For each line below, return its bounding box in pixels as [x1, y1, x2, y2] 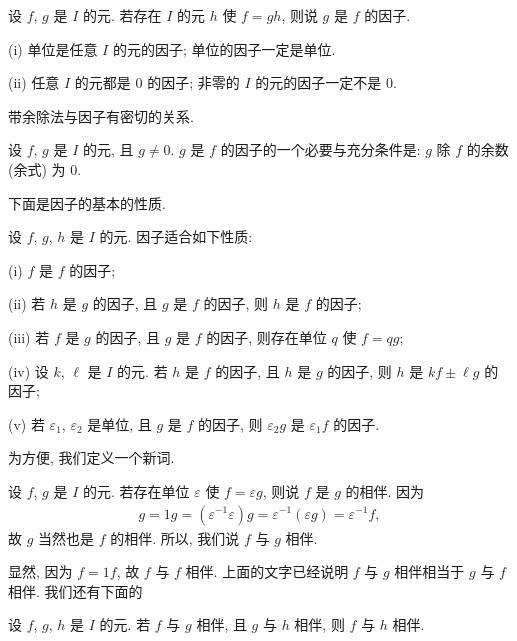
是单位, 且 [87, 413, 152, 434]
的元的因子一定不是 [255, 72, 382, 93]
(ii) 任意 [8, 72, 60, 93]
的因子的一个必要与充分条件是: [220, 139, 421, 160]
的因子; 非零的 [147, 72, 240, 93]
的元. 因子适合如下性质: [99, 226, 253, 247]
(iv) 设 [8, 360, 49, 381]
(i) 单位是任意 [8, 38, 98, 59]
